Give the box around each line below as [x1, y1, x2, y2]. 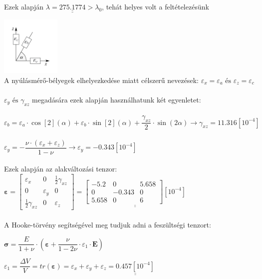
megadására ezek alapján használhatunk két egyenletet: [32, 94, 201, 104]
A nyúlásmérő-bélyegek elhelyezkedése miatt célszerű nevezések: [4, 74, 199, 85]
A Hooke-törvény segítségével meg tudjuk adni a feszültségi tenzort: [4, 219, 211, 229]
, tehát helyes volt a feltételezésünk [102, 1, 209, 11]
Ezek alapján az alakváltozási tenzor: [4, 163, 117, 174]
